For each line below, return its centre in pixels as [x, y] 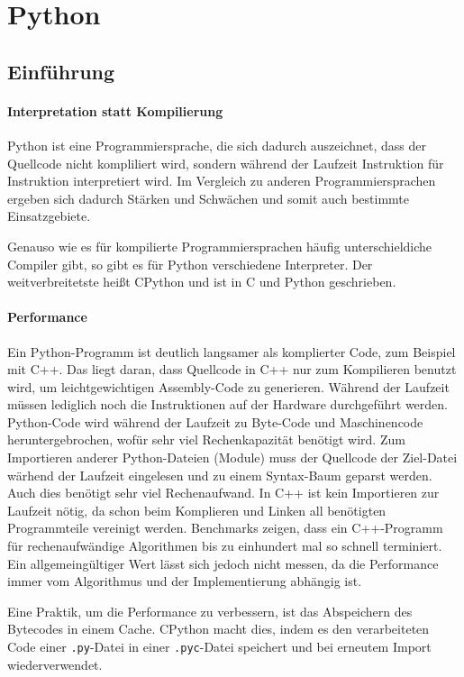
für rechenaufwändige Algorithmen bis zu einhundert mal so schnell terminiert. [225, 546]
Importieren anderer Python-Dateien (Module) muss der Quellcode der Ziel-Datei [232, 457]
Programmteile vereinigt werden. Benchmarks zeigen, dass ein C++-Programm [225, 528]
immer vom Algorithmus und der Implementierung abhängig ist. [185, 581]
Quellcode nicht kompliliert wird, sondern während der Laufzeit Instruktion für [226, 163]
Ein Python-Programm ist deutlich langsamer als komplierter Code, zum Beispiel [232, 351]
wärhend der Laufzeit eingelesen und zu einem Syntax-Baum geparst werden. [220, 475]
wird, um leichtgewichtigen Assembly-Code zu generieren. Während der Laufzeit [228, 386]
